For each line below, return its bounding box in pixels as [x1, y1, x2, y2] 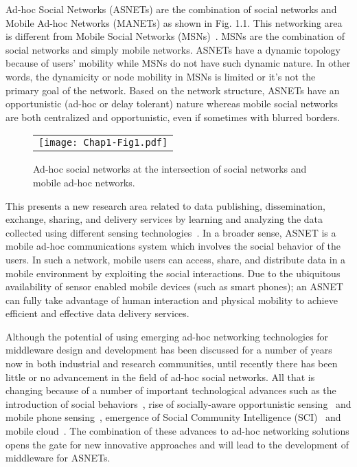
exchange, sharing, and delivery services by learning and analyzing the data [5, 212, 323, 226]
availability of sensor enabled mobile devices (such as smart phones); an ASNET [5, 279, 343, 294]
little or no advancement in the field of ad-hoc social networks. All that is [5, 369, 315, 384]
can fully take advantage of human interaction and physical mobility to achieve [5, 292, 338, 307]
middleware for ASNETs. [5, 450, 111, 465]
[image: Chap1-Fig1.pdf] [38, 137, 168, 149]
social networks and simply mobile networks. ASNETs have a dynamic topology [5, 42, 341, 56]
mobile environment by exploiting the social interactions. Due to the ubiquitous [5, 265, 341, 280]
